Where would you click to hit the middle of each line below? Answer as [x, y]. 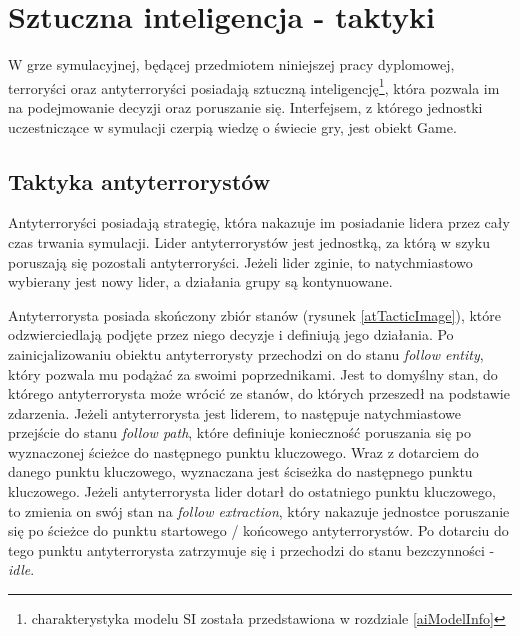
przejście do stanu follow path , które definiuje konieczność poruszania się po [239, 432]
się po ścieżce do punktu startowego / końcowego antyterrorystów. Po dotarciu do [258, 530]
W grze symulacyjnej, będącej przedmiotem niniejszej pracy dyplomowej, [231, 64]
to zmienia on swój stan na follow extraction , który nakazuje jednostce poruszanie [259, 510]
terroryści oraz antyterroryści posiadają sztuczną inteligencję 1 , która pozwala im [254, 86]
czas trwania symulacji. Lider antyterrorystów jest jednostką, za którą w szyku [249, 241]
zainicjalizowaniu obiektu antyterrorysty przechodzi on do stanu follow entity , [246, 353]
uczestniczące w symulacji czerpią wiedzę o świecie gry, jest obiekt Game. [232, 126]
